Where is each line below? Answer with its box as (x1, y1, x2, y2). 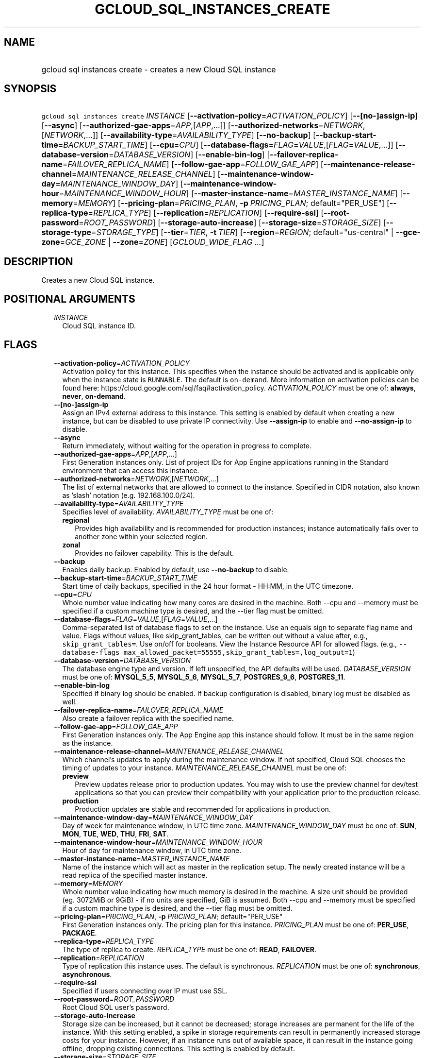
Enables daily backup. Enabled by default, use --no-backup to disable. (62, 565, 289, 574)
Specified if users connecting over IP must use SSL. (62, 986, 228, 995)
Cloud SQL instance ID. (62, 322, 136, 330)
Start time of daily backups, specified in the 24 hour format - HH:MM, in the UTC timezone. (62, 581, 354, 590)
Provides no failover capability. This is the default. (75, 548, 234, 557)
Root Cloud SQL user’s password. (62, 1003, 169, 1011)
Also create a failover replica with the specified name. (62, 714, 234, 722)
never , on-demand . (62, 392, 126, 400)
